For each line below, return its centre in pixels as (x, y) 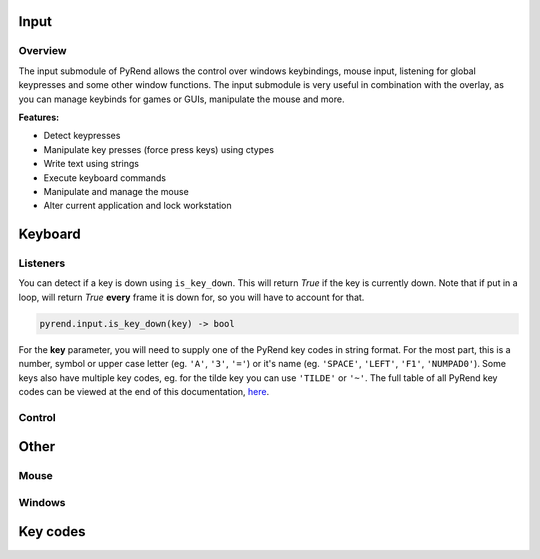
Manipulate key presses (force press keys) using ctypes (159, 149)
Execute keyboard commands (105, 177)
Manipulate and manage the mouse (116, 191)
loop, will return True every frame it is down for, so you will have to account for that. (191, 297)
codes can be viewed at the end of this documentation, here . (144, 391)
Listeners (42, 263)
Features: (39, 117)
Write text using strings (91, 164)
